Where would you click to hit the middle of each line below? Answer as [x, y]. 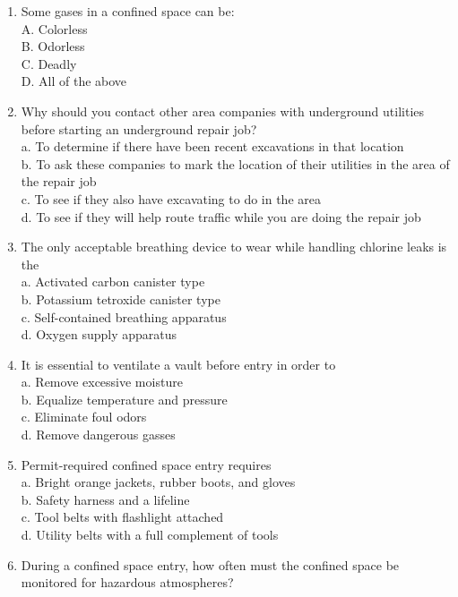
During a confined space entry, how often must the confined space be [210, 564]
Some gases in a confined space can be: [128, 11]
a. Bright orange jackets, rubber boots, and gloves [158, 482]
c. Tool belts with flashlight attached [122, 517]
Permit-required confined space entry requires [146, 464]
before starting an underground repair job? [139, 128]
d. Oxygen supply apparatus [99, 334]
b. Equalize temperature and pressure [124, 399]
